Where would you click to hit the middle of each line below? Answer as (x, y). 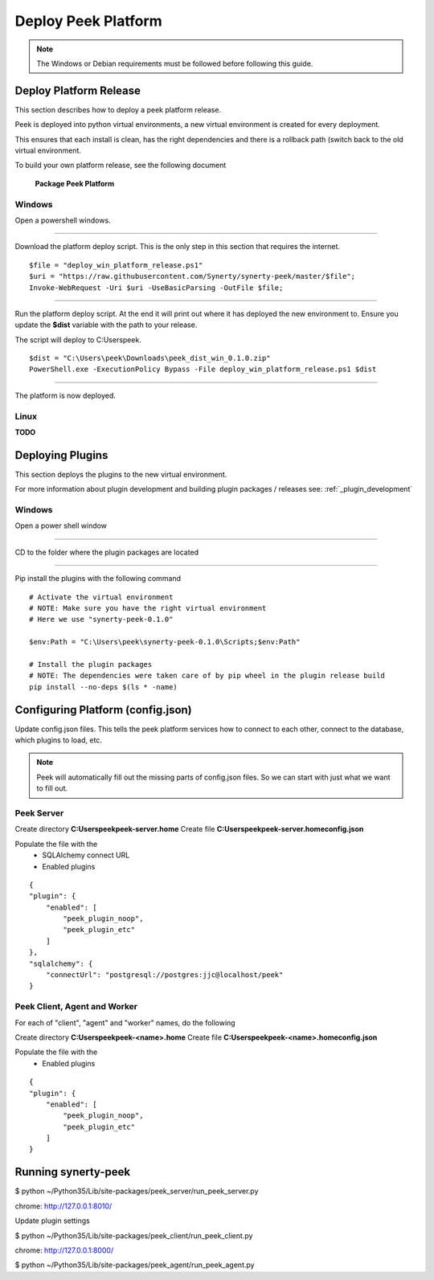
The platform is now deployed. (66, 395)
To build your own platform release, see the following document (121, 166)
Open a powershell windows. (63, 220)
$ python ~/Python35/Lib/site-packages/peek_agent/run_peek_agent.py (135, 1265)
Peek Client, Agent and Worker (76, 1007)
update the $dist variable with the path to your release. (106, 325)
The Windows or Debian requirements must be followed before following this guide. (175, 63)
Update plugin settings (52, 1221)
